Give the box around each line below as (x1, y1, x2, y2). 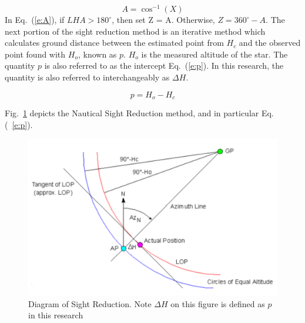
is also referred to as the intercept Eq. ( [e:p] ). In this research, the (44, 59, 284, 72)
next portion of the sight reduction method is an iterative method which (5, 25, 266, 37)
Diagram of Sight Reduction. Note (28, 297, 152, 309)
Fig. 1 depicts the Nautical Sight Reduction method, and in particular (5, 107, 259, 119)
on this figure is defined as (170, 297, 265, 309)
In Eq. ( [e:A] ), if (5, 14, 65, 26)
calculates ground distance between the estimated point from (5, 36, 224, 49)
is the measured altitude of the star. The (141, 48, 288, 60)
